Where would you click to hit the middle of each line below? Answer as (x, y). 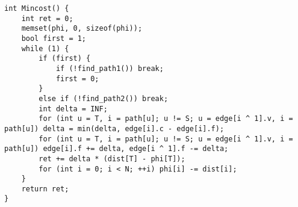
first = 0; (77, 79)
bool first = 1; (54, 38)
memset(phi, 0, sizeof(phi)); (82, 29)
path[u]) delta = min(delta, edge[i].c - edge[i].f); (114, 128)
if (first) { (65, 59)
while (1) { (45, 48)
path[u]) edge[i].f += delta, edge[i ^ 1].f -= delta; (116, 149)
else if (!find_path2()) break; (104, 98)
